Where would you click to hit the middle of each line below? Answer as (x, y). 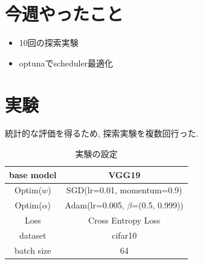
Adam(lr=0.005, (95, 205)
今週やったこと (64, 14)
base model (33, 174)
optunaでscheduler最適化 (66, 63)
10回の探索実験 (49, 43)
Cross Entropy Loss (124, 220)
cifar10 (124, 235)
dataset (33, 235)
